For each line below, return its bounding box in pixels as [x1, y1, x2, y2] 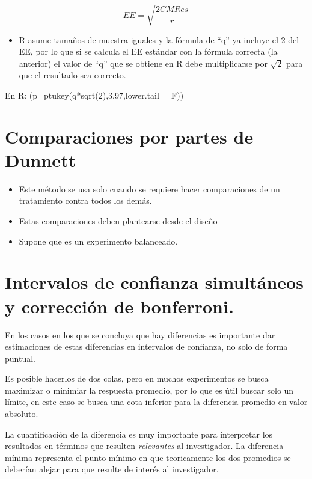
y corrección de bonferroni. [5, 293, 234, 318]
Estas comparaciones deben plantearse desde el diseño [19, 215, 218, 227]
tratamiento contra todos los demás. [19, 194, 152, 207]
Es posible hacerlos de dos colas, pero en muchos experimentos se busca [5, 372, 269, 385]
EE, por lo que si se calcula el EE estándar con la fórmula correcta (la [19, 45, 278, 58]
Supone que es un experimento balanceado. [19, 234, 178, 247]
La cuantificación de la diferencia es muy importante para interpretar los [5, 427, 273, 440]
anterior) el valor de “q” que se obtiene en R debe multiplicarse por [19, 56, 268, 69]
